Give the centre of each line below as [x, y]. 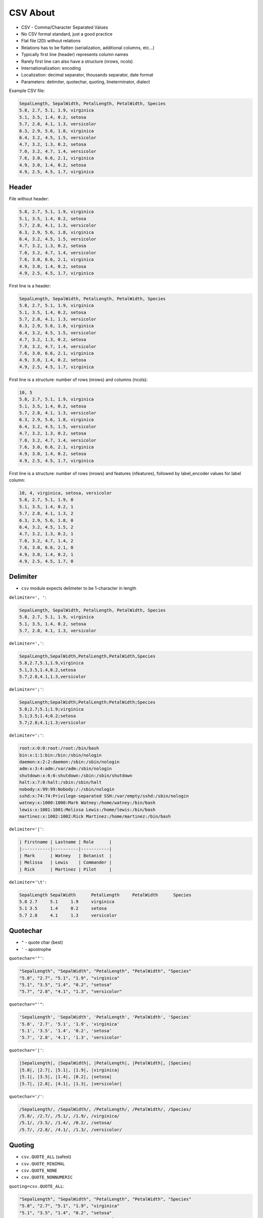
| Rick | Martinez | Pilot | [66, 869]
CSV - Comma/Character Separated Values [65, 27]
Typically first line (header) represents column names [75, 55]
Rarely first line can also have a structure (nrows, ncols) [77, 61]
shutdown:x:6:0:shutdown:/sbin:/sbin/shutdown [76, 775]
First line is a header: [30, 285]
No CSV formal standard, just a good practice [67, 34]
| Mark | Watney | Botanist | [66, 856]
